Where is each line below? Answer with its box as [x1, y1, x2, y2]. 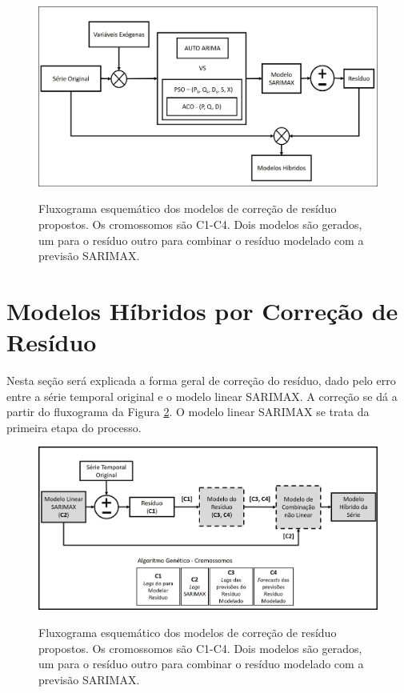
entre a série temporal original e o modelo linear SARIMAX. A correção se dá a [6, 387, 398, 404]
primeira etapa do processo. [6, 419, 142, 435]
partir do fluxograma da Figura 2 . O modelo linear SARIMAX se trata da [6, 403, 370, 420]
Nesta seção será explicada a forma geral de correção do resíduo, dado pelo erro [6, 372, 396, 389]
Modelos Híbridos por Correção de [6, 294, 398, 326]
